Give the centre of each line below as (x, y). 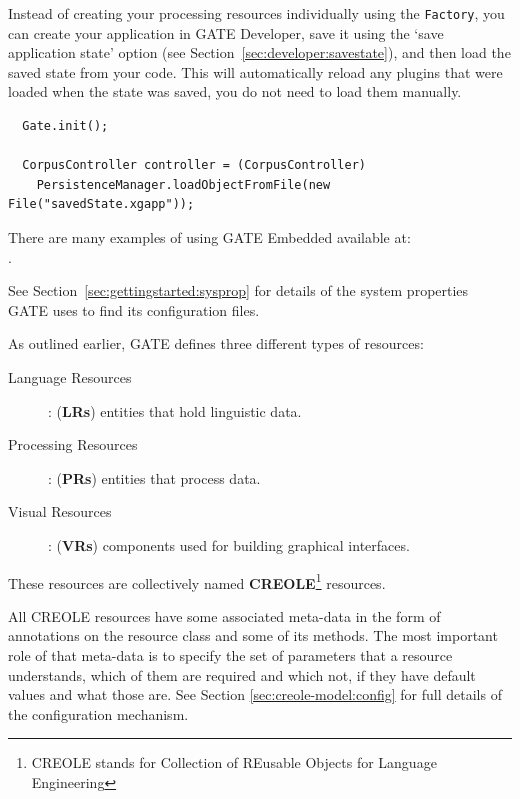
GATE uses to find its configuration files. (134, 309)
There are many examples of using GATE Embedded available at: (209, 237)
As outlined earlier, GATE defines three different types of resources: (216, 343)
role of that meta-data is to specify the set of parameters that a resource (230, 654)
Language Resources (70, 376)
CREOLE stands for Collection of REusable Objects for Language (234, 762)
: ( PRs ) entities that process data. (154, 477)
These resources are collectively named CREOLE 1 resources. (197, 581)
